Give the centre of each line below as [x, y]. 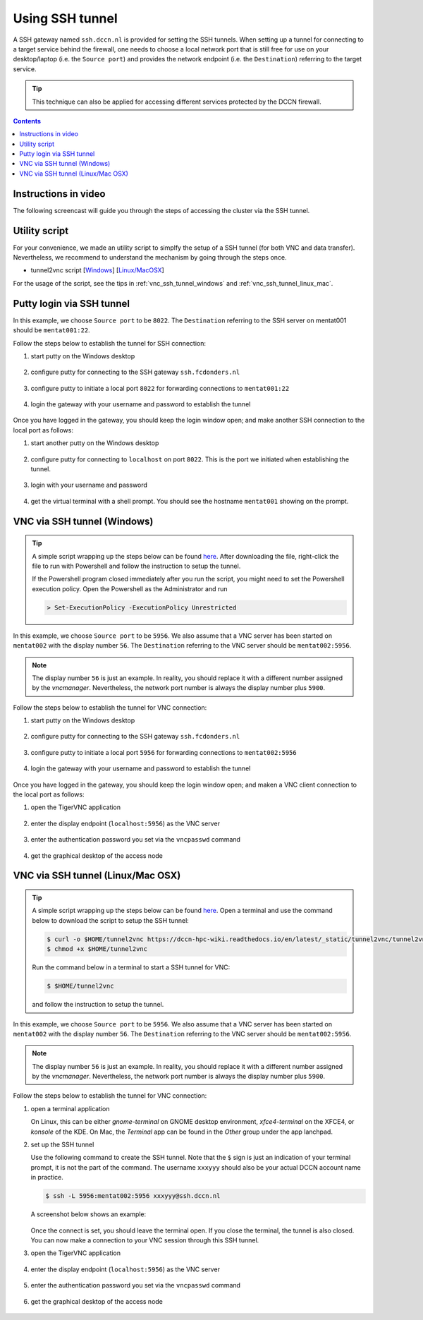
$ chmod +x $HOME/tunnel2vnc [97, 949]
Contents [27, 121]
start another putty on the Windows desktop [95, 443]
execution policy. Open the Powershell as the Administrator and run [130, 588]
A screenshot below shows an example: [88, 1214]
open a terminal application [70, 1108]
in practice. [47, 1177]
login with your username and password [89, 485]
